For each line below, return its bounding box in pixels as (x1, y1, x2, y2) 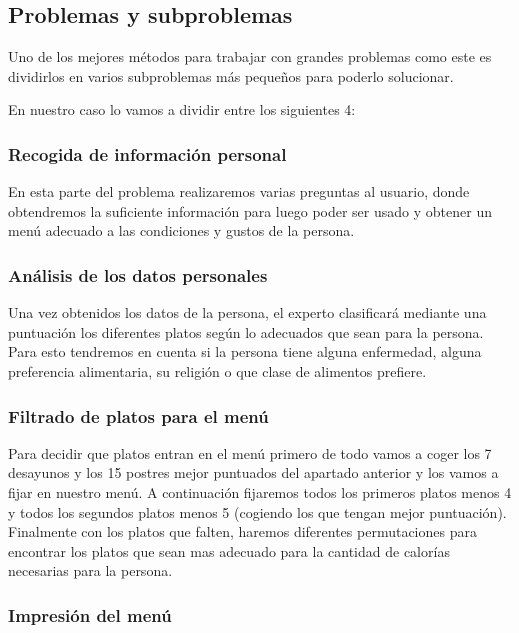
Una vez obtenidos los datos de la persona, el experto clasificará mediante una (8, 302, 487, 323)
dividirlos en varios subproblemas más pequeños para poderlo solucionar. (8, 65, 454, 86)
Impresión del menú (8, 602, 172, 627)
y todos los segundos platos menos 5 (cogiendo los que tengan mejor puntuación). (8, 501, 507, 522)
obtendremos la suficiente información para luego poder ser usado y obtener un (8, 200, 492, 221)
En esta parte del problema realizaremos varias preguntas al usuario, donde (8, 181, 470, 202)
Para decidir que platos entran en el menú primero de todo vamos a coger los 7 (8, 442, 492, 463)
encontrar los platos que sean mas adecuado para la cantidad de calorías (8, 540, 450, 561)
